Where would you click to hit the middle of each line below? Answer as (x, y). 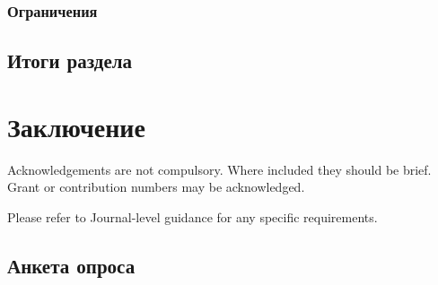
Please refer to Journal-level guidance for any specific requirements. (193, 216)
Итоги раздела (70, 60)
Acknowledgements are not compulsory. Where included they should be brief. (219, 169)
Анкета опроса (71, 265)
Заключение (76, 126)
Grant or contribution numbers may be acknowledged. (156, 187)
